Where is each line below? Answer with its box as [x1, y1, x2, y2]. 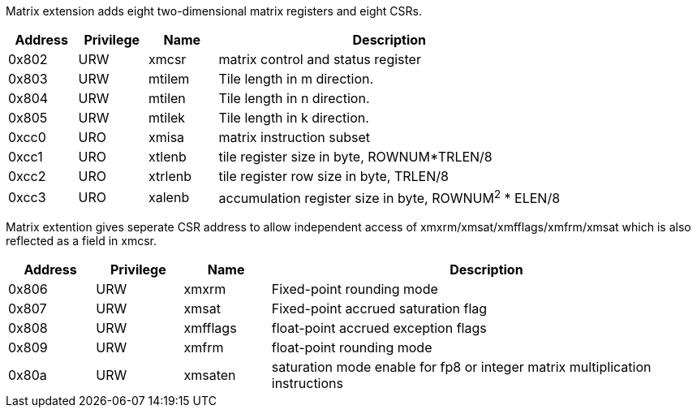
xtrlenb [148, 168, 192, 184]
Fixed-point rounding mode [271, 281, 438, 298]
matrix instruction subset [218, 129, 371, 145]
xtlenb [148, 149, 187, 165]
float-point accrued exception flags [271, 320, 487, 337]
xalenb [148, 188, 190, 205]
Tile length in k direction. [218, 110, 369, 126]
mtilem [148, 71, 190, 87]
